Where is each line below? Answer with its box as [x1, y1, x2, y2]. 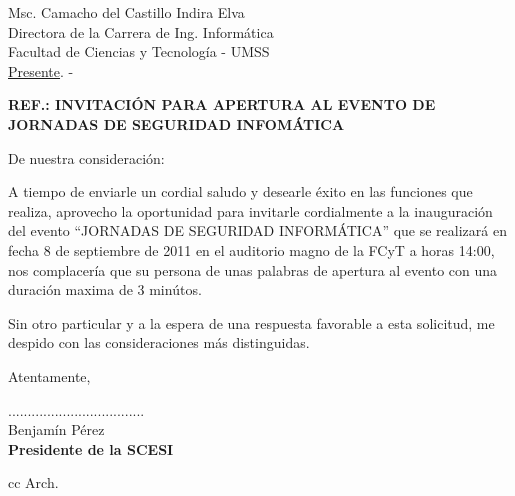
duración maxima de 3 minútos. [8, 279, 202, 300]
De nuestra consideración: [8, 147, 165, 168]
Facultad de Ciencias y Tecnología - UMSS [8, 41, 270, 62]
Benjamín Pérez [8, 419, 105, 440]
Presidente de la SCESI [8, 438, 174, 459]
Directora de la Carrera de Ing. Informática [8, 21, 274, 42]
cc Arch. [8, 472, 59, 493]
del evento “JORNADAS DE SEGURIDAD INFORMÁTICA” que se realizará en [8, 220, 507, 241]
